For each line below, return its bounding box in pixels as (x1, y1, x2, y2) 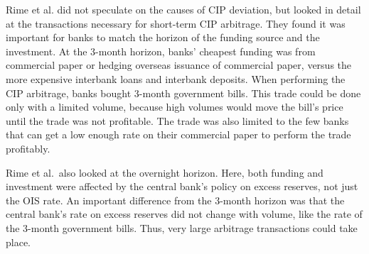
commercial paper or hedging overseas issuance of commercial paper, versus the (6, 57, 352, 72)
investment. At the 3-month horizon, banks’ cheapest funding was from (6, 43, 316, 58)
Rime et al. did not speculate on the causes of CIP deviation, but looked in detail (6, 2, 361, 16)
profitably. (6, 140, 50, 155)
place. (6, 234, 31, 249)
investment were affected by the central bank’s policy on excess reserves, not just (6, 179, 358, 194)
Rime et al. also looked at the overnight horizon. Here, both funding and (6, 165, 323, 180)
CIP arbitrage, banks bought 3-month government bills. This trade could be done (6, 85, 361, 100)
